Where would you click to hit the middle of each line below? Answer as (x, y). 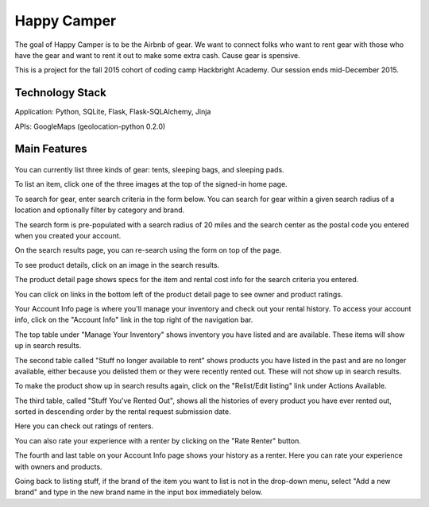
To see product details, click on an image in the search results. (117, 265)
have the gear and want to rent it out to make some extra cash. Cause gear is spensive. (158, 55)
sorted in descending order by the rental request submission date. (123, 412)
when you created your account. (68, 235)
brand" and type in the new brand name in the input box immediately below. (139, 492)
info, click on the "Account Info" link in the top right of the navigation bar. (134, 320)
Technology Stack (60, 93)
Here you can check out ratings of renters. (84, 426)
